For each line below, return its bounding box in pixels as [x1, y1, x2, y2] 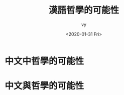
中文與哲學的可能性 [5, 80, 84, 91]
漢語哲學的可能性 [48, 4, 119, 16]
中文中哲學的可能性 [5, 55, 84, 66]
